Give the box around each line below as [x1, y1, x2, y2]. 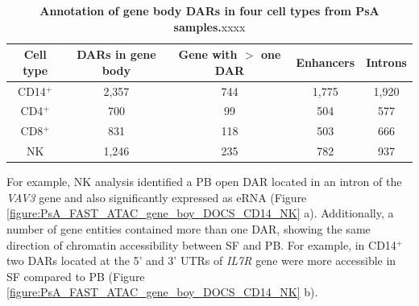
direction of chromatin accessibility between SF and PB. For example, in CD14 [6, 236, 396, 253]
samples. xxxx [173, 18, 246, 35]
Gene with [178, 46, 238, 63]
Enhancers [296, 53, 355, 70]
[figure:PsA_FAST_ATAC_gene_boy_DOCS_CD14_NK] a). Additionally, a [6, 205, 394, 221]
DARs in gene [77, 46, 156, 63]
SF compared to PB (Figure [6, 267, 145, 284]
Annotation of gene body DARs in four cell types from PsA [39, 2, 380, 19]
